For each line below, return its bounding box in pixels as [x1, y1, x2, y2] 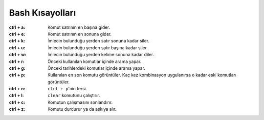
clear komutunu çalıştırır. [47, 93, 100, 99]
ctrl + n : [9, 86, 25, 92]
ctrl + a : [9, 24, 25, 30]
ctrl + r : [9, 59, 24, 64]
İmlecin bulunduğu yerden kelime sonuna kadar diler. [47, 52, 154, 58]
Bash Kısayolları [9, 7, 76, 18]
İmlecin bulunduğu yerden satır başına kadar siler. [47, 44, 148, 51]
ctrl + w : [9, 52, 26, 58]
